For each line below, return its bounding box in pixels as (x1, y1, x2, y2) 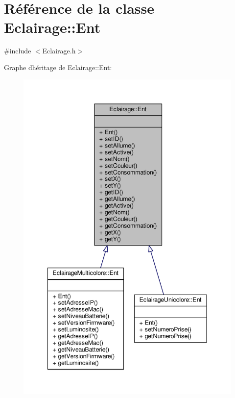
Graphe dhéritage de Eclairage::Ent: (4, 62, 112, 72)
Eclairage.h (42, 46, 76, 56)
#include (4, 46, 31, 56)
